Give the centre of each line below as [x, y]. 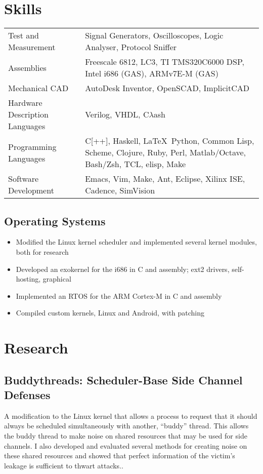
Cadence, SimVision [120, 190]
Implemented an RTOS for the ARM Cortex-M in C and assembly [119, 295]
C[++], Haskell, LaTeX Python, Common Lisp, [170, 141]
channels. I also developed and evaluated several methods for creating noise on [126, 445]
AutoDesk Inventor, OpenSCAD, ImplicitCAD [167, 88]
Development [31, 190]
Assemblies [27, 67]
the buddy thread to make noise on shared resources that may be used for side [126, 436]
